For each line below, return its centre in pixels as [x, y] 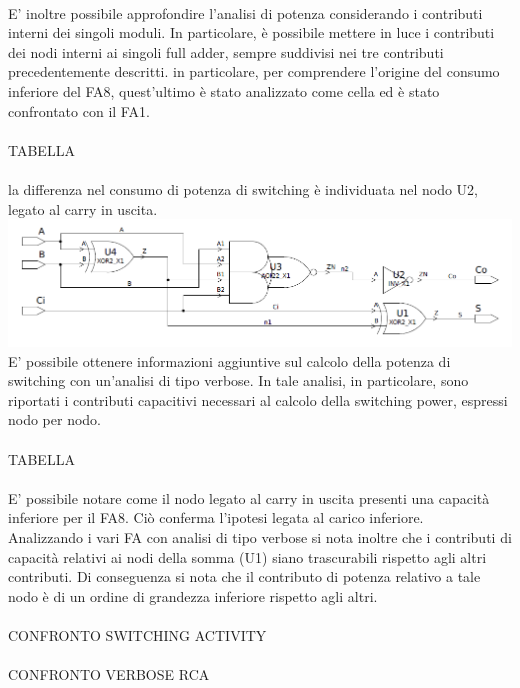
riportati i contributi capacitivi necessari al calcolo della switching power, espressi [258, 399]
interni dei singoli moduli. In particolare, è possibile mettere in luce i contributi [251, 32]
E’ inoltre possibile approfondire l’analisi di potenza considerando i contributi [245, 12]
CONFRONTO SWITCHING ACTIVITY [137, 634]
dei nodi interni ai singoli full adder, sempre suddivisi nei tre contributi [226, 51]
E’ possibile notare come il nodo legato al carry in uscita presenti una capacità [249, 497]
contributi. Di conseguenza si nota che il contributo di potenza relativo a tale [244, 576]
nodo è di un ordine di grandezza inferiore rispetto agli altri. [193, 595]
